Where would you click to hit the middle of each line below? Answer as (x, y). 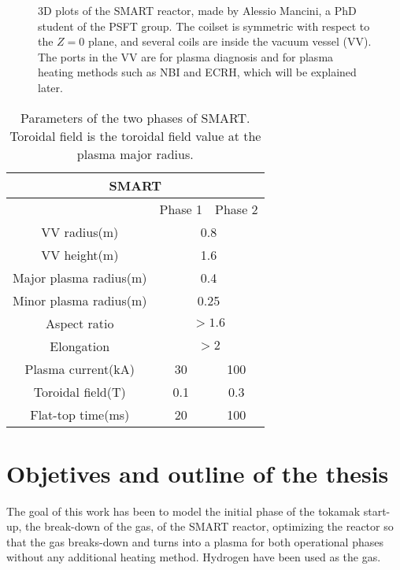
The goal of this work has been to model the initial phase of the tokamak (183, 511)
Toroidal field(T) (80, 391)
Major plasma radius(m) (80, 277)
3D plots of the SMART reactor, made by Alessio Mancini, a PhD (197, 10)
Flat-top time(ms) (80, 414)
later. (50, 87)
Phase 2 (237, 209)
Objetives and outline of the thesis (198, 473)
